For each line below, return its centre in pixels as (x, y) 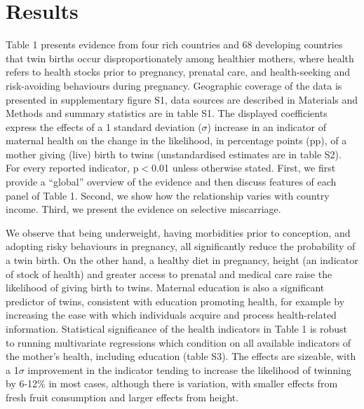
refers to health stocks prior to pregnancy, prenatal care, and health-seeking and (178, 72)
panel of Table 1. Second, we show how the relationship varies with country (168, 195)
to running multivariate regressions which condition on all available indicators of (178, 342)
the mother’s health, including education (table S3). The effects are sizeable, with (181, 356)
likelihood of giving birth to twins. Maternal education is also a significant (165, 287)
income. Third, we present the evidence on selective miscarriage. (143, 209)
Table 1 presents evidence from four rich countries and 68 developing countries (174, 44)
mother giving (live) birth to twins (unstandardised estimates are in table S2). (174, 154)
